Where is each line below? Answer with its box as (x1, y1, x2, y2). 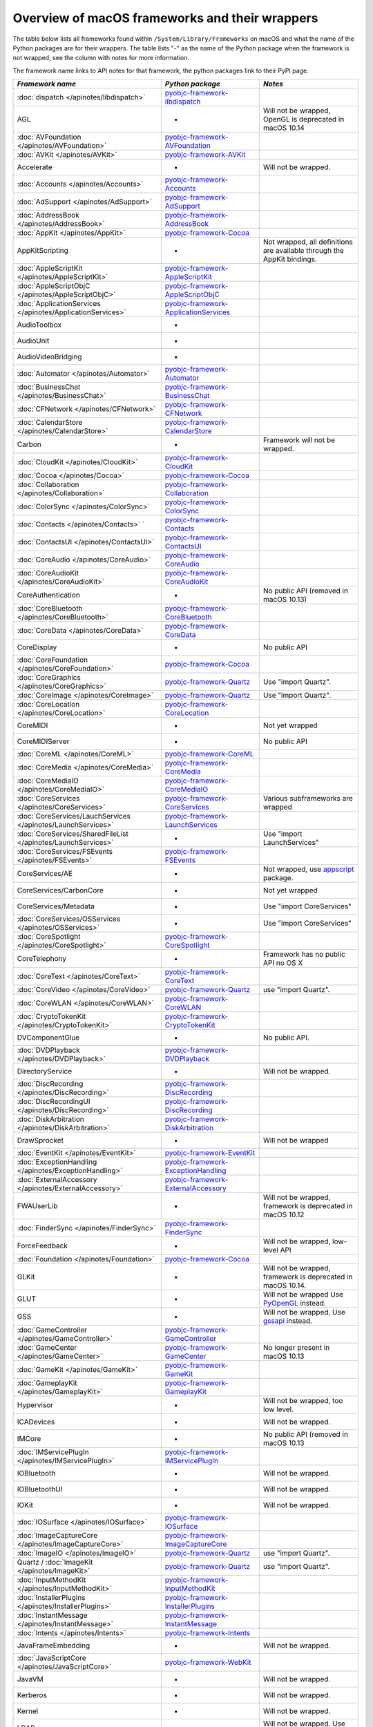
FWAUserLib (17, 1201, 58, 1211)
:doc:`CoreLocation (17, 700, 80, 709)
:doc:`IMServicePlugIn (17, 1447, 89, 1457)
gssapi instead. (262, 1316, 313, 1326)
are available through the (262, 246, 345, 256)
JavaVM (17, 1674, 44, 1684)
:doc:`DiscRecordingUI (17, 1097, 90, 1107)
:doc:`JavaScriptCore (17, 1653, 86, 1663)
